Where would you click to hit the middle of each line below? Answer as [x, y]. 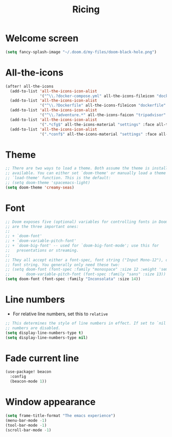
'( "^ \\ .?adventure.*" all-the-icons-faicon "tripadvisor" [103, 115]
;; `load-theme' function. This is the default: [58, 178]
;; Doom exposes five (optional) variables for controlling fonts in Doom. [88, 222]
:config [18, 377]
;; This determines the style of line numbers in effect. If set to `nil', [88, 323]
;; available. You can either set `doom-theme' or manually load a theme [86, 173]
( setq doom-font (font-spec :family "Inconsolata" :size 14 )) [73, 279]
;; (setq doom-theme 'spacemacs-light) [48, 183]
